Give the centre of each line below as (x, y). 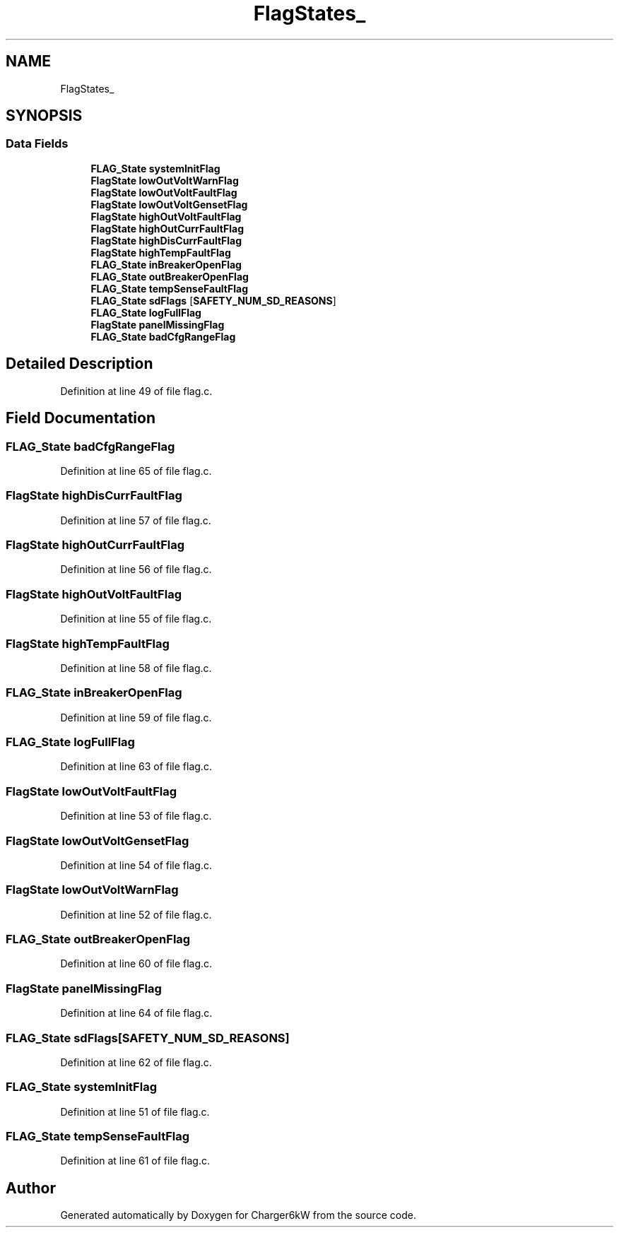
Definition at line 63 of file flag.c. (136, 767)
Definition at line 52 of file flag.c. (136, 914)
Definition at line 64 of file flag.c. (136, 1013)
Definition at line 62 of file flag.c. (136, 1062)
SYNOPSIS (44, 116)
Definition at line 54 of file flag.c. (136, 865)
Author (31, 1188)
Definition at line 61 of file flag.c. (135, 1161)
